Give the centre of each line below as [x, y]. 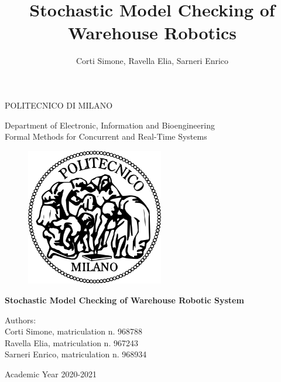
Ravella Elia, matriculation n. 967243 [71, 342]
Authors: [20, 320]
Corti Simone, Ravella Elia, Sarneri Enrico [152, 61]
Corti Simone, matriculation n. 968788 [73, 331]
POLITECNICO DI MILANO [59, 105]
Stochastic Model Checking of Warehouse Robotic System [124, 300]
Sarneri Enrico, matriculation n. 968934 [76, 354]
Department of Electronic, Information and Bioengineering [110, 125]
